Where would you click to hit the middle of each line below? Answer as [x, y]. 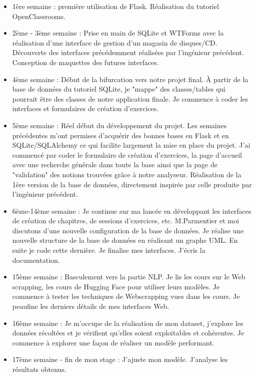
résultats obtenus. [39, 369]
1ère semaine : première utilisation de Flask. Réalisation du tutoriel [115, 6]
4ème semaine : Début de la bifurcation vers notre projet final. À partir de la [130, 79]
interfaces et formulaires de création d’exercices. [85, 108]
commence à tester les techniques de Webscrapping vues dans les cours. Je [126, 296]
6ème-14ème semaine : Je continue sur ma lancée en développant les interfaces [132, 211]
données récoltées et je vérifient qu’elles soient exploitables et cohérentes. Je [128, 333]
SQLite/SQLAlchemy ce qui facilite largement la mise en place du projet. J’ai [131, 145]
